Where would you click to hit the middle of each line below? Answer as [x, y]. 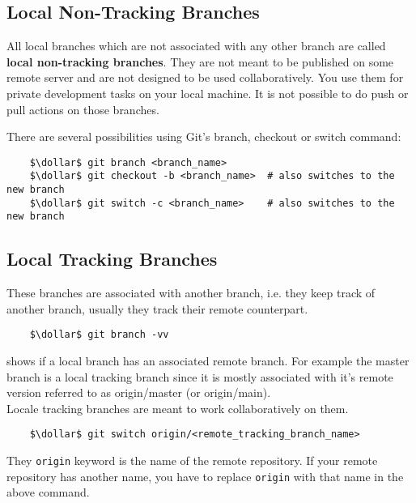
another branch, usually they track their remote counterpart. [157, 308]
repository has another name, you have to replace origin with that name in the [205, 476]
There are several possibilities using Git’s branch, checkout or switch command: [204, 136]
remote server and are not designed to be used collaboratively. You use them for [205, 77]
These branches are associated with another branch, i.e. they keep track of [191, 293]
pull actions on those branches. [83, 109]
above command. [48, 492]
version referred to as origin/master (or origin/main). [139, 392]
